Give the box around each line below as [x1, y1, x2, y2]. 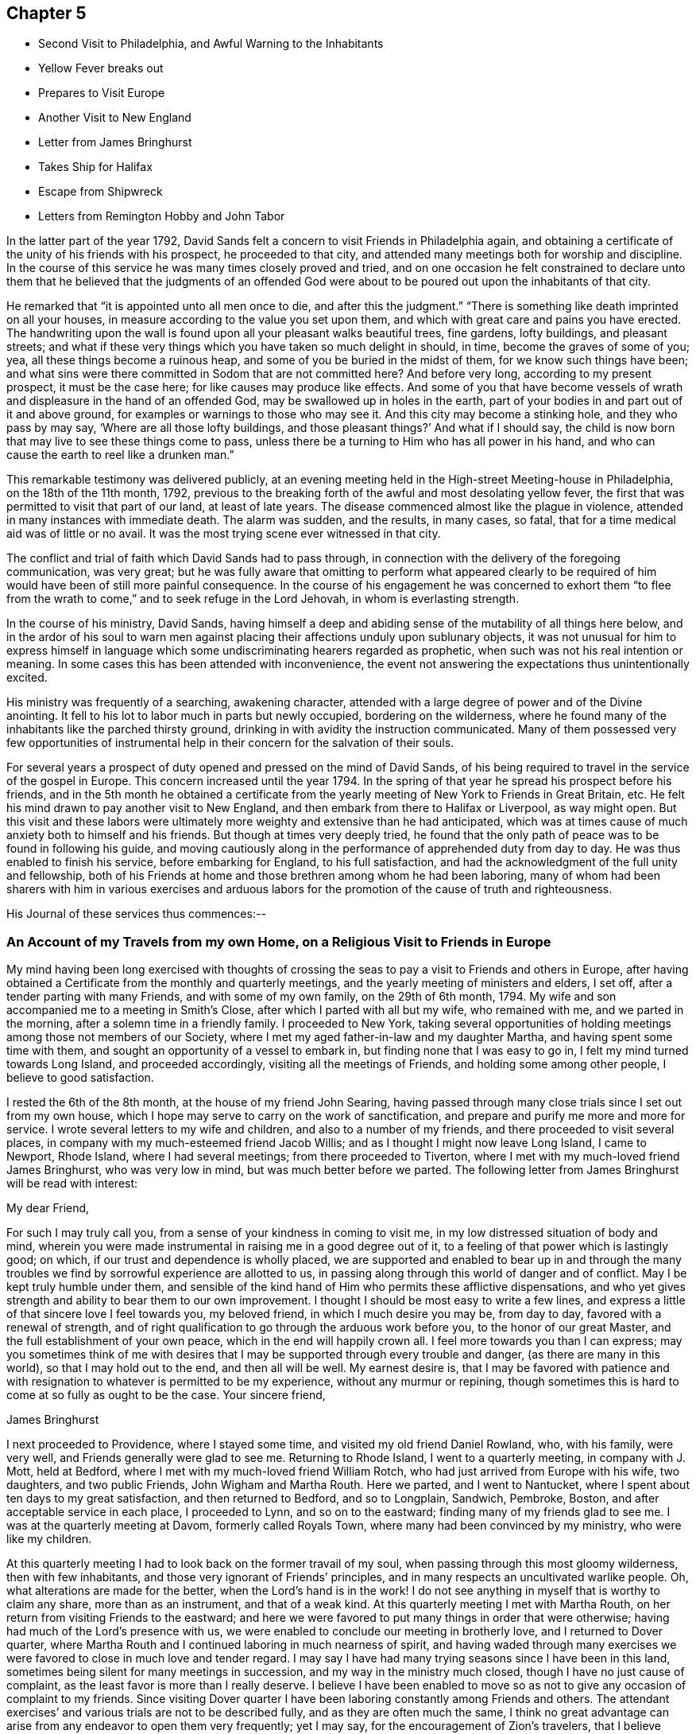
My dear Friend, [6, 1201, 90, 1215]
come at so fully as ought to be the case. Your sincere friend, [6, 1388, 326, 1402]
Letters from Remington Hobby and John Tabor [38, 209, 285, 224]
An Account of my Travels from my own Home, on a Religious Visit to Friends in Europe [6, 933, 551, 950]
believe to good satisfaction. [6, 1071, 154, 1085]
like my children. [6, 1532, 92, 1546]
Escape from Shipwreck [38, 185, 163, 199]
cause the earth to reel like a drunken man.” [6, 448, 234, 462]
